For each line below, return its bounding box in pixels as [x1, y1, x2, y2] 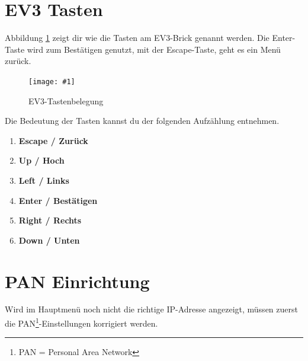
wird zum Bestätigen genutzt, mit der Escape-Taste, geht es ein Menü [27, 43, 281, 55]
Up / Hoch [18, 154, 65, 167]
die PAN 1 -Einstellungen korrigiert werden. [5, 315, 158, 329]
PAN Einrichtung [5, 269, 150, 293]
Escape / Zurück [18, 134, 88, 146]
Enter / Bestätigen [18, 194, 98, 206]
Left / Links [18, 174, 69, 186]
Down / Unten [18, 234, 80, 246]
